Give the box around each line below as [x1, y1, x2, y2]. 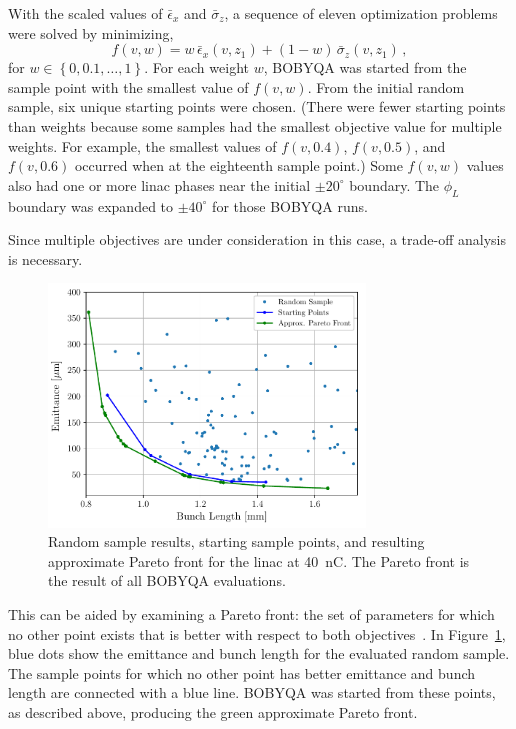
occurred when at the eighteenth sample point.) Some [74, 155, 403, 176]
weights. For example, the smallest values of [8, 135, 277, 156]
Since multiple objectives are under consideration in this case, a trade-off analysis [8, 229, 506, 250]
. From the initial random [307, 76, 465, 97]
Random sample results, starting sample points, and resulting [48, 531, 425, 552]
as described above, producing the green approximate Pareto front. [8, 701, 418, 722]
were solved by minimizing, [8, 22, 174, 43]
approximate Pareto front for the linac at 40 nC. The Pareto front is [48, 550, 470, 571]
